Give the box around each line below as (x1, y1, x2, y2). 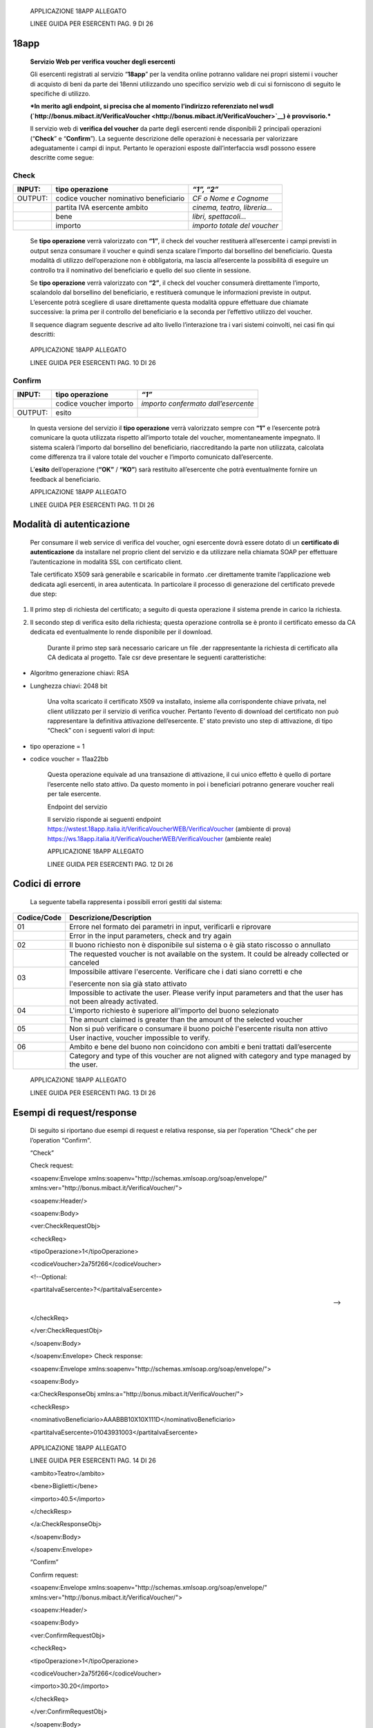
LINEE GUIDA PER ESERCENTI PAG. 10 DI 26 (30, 358, 156, 366)
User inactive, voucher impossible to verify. (69, 1033, 211, 1043)
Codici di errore (12, 878, 81, 890)
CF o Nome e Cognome (192, 194, 269, 203)
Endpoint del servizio (47, 802, 108, 811)
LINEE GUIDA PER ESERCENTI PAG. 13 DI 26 (30, 1089, 156, 1097)
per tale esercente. (47, 790, 102, 798)
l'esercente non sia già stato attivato (69, 979, 187, 988)
